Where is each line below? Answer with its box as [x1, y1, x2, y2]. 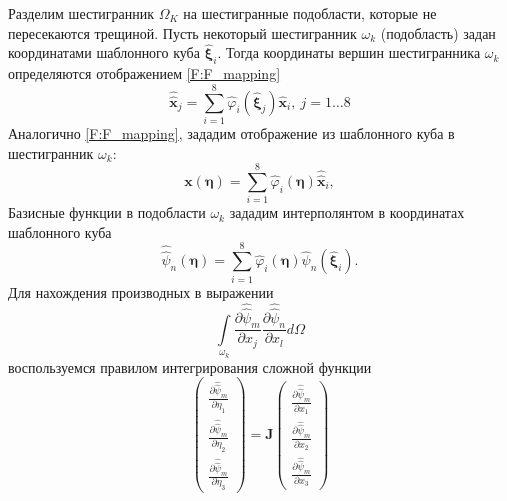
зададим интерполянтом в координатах [229, 202, 465, 223]
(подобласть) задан [380, 22, 496, 43]
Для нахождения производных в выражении [8, 281, 274, 302]
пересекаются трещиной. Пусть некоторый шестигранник [8, 22, 357, 43]
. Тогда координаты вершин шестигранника [217, 42, 481, 63]
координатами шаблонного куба [8, 42, 200, 63]
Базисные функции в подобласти [8, 202, 206, 223]
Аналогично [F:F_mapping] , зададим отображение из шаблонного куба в [8, 122, 455, 143]
